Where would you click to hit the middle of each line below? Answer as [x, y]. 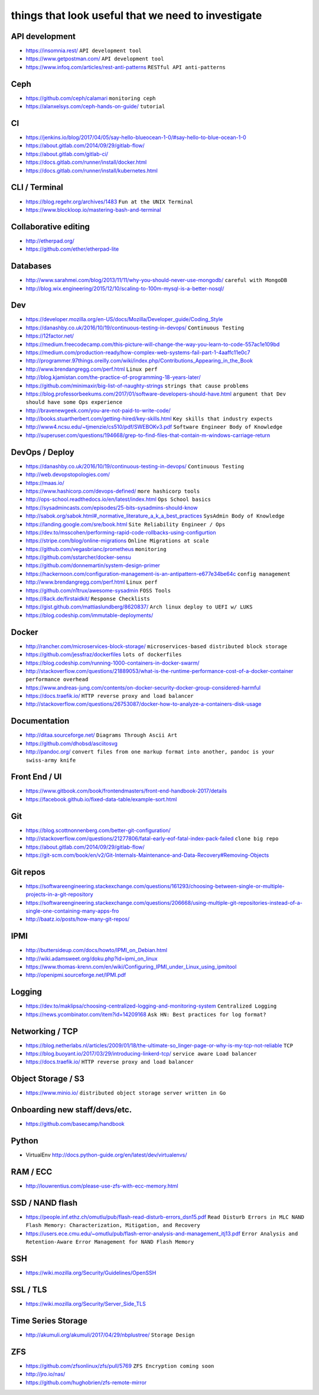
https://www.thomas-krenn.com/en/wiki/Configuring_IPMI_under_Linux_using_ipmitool [131, 967]
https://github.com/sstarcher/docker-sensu [78, 557]
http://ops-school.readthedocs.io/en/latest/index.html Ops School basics [118, 499]
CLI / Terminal [37, 187]
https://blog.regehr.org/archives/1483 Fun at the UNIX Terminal [110, 202]
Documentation [40, 721]
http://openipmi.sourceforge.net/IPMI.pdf [76, 975]
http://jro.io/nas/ [45, 1374]
